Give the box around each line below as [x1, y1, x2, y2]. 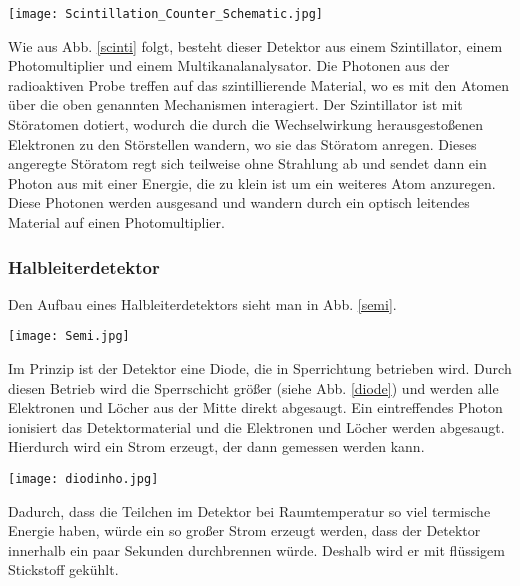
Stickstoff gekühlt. [8, 559, 119, 580]
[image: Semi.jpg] [8, 329, 130, 344]
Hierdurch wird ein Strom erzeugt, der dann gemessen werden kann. [8, 436, 425, 457]
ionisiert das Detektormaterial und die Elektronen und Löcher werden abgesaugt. [8, 416, 505, 437]
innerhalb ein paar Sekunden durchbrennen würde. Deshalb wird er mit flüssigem [8, 539, 505, 560]
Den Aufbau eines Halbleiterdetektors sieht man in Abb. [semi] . [8, 293, 397, 314]
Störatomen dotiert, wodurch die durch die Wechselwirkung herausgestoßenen [8, 114, 483, 135]
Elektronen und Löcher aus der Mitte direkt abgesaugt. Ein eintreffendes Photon [8, 397, 503, 418]
